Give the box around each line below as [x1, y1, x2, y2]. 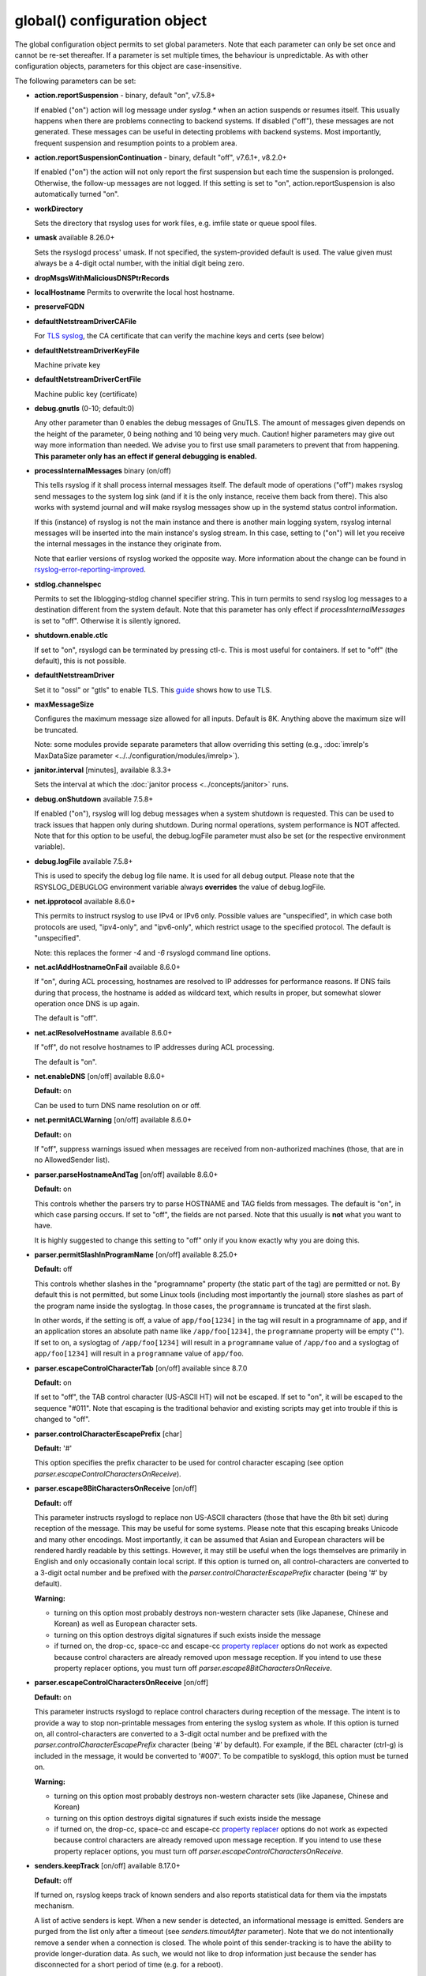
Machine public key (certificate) [34, 389, 138, 398]
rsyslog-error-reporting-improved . [34, 565, 146, 575]
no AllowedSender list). [34, 1155, 110, 1165]
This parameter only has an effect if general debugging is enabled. [34, 451, 258, 461]
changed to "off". [34, 1415, 91, 1424]
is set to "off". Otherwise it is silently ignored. [34, 616, 181, 625]
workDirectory [34, 204, 84, 213]
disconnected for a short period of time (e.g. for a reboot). [34, 1960, 224, 1970]
